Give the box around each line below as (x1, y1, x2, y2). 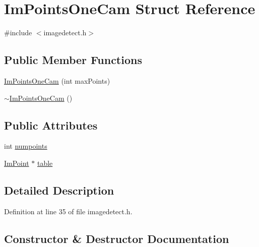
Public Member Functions (4, 52, 142, 68)
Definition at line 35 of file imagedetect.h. (4, 206, 133, 216)
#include (4, 27, 32, 38)
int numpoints (4, 141, 47, 151)
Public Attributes (4, 117, 98, 133)
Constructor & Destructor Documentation (4, 230, 229, 246)
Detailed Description (4, 182, 114, 198)
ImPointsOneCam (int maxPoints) (4, 75, 110, 86)
